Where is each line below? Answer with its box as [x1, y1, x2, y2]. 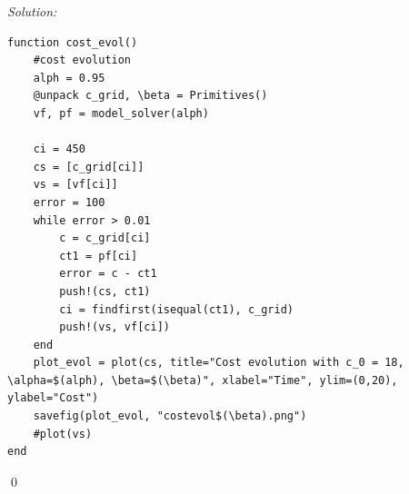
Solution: [7, 2, 57, 20]
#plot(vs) [33, 427, 93, 440]
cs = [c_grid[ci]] [33, 160, 145, 173]
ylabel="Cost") [7, 391, 99, 405]
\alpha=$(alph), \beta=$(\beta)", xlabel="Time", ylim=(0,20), [7, 373, 398, 387]
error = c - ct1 [59, 267, 157, 281]
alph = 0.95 [33, 71, 105, 84]
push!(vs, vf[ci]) [59, 321, 170, 334]
